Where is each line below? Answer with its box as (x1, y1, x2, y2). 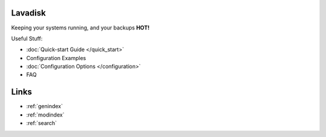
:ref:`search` (26, 120, 57, 127)
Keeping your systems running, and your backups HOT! (11, 24, 150, 31)
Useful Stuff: (11, 35, 43, 42)
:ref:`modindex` (26, 111, 65, 118)
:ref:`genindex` (26, 103, 63, 110)
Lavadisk (11, 8, 46, 18)
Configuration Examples (26, 54, 86, 61)
